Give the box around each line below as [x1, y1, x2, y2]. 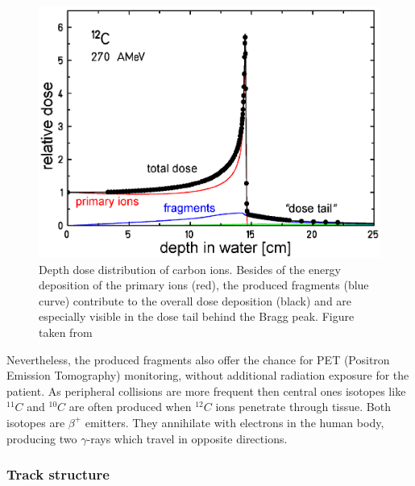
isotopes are [6, 413, 65, 430]
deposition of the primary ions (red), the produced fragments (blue [39, 276, 369, 293]
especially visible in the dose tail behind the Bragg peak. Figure [39, 308, 355, 325]
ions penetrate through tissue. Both [215, 398, 391, 415]
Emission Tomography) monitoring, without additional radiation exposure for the [6, 367, 409, 384]
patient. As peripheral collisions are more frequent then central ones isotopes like [6, 382, 406, 399]
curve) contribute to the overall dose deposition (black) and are [39, 292, 352, 309]
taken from [39, 324, 93, 340]
